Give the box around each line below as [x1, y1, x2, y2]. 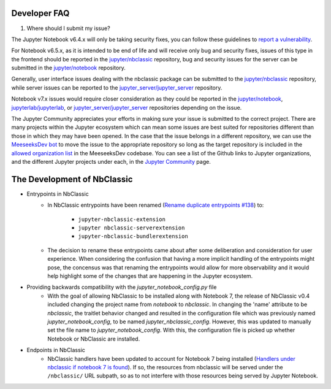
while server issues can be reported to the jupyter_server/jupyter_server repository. [11, 83, 223, 91]
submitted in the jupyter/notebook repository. [11, 64, 126, 72]
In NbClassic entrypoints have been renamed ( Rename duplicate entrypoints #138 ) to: [47, 201, 264, 209]
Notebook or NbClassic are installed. [47, 335, 140, 342]
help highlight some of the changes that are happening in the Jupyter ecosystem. [47, 272, 253, 280]
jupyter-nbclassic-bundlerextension [78, 233, 188, 240]
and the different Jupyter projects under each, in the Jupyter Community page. [11, 158, 211, 165]
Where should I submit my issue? [26, 25, 110, 32]
